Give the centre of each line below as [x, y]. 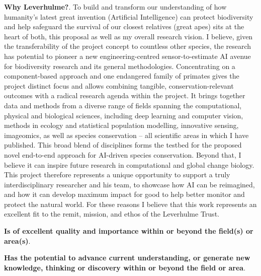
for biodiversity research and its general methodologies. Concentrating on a [120, 66]
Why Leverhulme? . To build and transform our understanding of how [115, 7]
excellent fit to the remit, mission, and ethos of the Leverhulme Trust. [112, 214]
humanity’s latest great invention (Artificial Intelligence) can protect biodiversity [129, 16]
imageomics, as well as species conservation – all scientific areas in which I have [126, 135]
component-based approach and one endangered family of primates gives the [122, 76]
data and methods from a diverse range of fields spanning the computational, [123, 105]
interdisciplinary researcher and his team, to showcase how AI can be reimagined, [129, 184]
